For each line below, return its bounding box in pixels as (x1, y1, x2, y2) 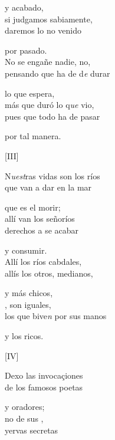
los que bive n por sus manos (5, 310, 107, 322)
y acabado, (5, 1, 44, 13)
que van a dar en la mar (5, 181, 92, 193)
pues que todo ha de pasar (5, 110, 100, 122)
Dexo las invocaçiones (5, 369, 83, 382)
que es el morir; (5, 201, 61, 213)
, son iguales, (5, 298, 51, 310)
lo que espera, (5, 87, 55, 99)
